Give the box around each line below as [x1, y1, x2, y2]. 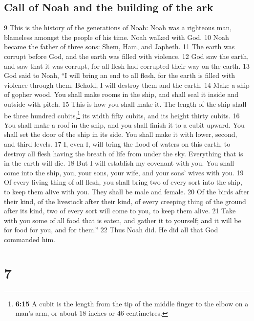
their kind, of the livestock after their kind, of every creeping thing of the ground [4, 196, 246, 206]
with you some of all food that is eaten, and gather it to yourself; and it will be [4, 215, 241, 225]
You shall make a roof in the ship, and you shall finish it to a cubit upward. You [4, 119, 245, 130]
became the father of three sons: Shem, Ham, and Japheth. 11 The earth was [4, 41, 235, 52]
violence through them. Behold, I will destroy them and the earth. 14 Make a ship [4, 79, 250, 90]
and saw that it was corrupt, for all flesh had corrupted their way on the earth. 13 [4, 60, 250, 71]
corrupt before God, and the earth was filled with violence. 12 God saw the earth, [4, 51, 249, 61]
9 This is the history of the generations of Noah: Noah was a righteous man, [4, 22, 232, 33]
